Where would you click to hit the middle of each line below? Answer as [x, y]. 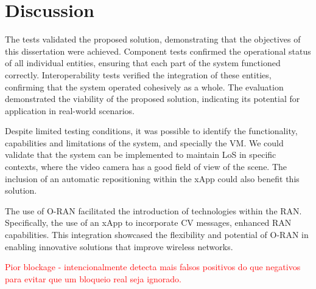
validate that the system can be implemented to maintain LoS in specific [141, 155]
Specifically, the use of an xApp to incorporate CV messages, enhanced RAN [148, 223]
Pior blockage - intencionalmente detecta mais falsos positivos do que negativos [153, 267]
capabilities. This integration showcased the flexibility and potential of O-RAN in [157, 235]
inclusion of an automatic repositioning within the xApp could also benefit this [152, 178]
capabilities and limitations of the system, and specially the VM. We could [144, 142]
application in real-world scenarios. [70, 110]
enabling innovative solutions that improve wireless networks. [119, 246]
